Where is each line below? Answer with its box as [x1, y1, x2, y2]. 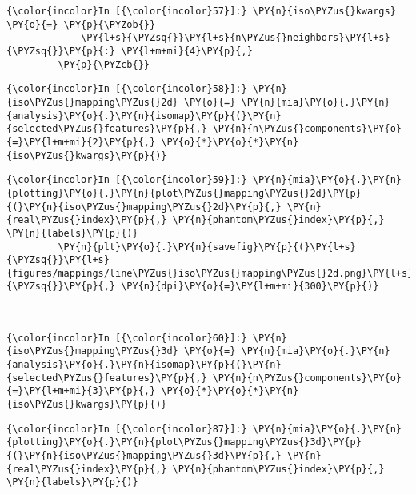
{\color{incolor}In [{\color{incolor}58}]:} [6, 83, 247, 95]
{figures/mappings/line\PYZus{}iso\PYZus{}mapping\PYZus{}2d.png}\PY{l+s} [6, 267, 414, 279]
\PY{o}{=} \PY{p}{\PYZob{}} [6, 18, 156, 30]
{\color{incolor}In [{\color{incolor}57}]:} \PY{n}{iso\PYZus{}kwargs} [6, 6, 396, 17]
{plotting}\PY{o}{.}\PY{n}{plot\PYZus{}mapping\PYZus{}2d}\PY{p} [6, 187, 362, 199]
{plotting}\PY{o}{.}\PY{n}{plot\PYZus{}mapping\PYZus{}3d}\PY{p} [6, 436, 362, 448]
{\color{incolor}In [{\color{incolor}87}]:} [6, 423, 247, 435]
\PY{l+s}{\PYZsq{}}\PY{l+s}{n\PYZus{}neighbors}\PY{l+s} [81, 32, 390, 44]
